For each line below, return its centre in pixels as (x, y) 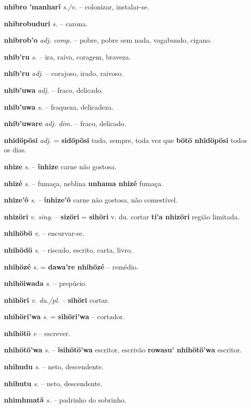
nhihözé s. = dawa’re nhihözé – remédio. (71, 266)
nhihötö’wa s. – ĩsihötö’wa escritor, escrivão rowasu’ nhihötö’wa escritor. (123, 350)
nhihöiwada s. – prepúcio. (45, 283)
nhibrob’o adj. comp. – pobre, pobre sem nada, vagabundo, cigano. (108, 40)
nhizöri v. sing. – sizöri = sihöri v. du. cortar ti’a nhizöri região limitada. (122, 216)
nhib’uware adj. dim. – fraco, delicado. (65, 123)
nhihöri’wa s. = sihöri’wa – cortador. (64, 316)
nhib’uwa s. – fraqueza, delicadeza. (59, 106)
